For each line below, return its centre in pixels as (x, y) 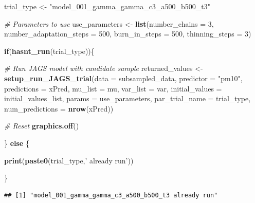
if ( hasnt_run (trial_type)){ (49, 51)
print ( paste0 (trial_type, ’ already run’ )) (69, 160)
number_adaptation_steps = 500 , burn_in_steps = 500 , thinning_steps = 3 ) (128, 34)
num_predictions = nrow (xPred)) (59, 108)
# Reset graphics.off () (42, 126)
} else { (17, 143)
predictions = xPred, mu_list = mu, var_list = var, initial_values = (113, 88)
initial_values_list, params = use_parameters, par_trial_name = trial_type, (128, 98)
